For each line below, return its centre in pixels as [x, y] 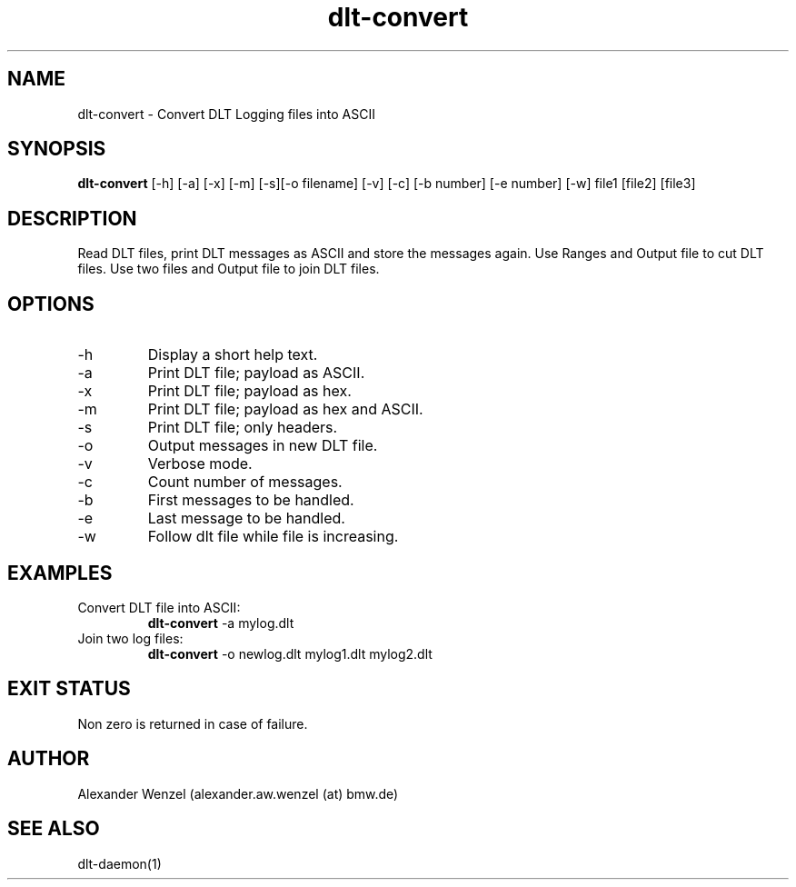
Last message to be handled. [246, 518]
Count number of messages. [245, 482]
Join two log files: [130, 638]
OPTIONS [51, 304]
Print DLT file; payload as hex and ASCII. [285, 409]
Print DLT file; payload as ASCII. [256, 373]
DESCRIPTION [72, 218]
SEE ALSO [54, 829]
